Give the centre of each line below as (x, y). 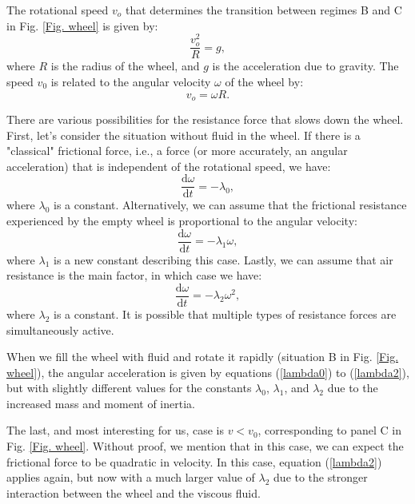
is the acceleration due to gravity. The (305, 66)
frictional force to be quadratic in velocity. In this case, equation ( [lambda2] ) (194, 461)
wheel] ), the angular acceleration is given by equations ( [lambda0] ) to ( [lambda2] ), (208, 372)
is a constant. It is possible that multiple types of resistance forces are (225, 314)
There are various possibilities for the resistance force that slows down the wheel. (205, 119)
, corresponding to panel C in (330, 430)
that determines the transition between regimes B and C (263, 10)
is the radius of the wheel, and (125, 66)
